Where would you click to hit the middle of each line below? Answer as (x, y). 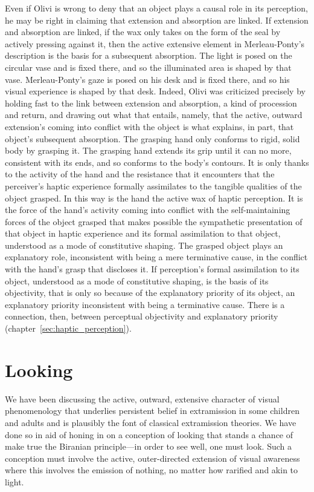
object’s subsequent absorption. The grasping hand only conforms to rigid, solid (152, 138)
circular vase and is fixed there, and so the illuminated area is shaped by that (148, 67)
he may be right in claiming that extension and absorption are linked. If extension (157, 20)
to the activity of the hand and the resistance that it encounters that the (140, 174)
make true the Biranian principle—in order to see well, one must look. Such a (148, 446)
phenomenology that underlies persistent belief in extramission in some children (152, 411)
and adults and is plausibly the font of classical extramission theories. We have (151, 422)
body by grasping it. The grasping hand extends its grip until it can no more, (148, 150)
